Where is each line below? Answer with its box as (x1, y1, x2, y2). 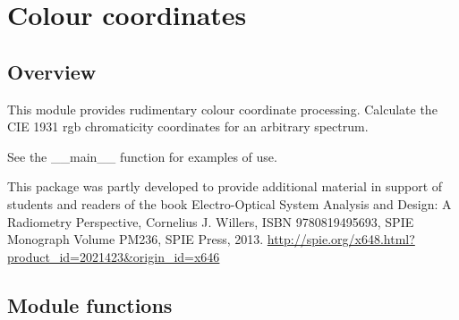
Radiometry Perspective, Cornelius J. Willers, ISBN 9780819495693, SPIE (7, 212, 414, 231)
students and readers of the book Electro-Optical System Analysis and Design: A (7, 194, 452, 213)
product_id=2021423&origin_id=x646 (7, 247, 220, 265)
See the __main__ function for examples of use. (7, 147, 277, 165)
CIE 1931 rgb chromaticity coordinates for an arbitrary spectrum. (7, 117, 369, 136)
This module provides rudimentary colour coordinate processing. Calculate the (7, 99, 438, 118)
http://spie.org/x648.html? (267, 230, 415, 248)
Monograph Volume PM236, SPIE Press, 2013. (7, 230, 264, 248)
